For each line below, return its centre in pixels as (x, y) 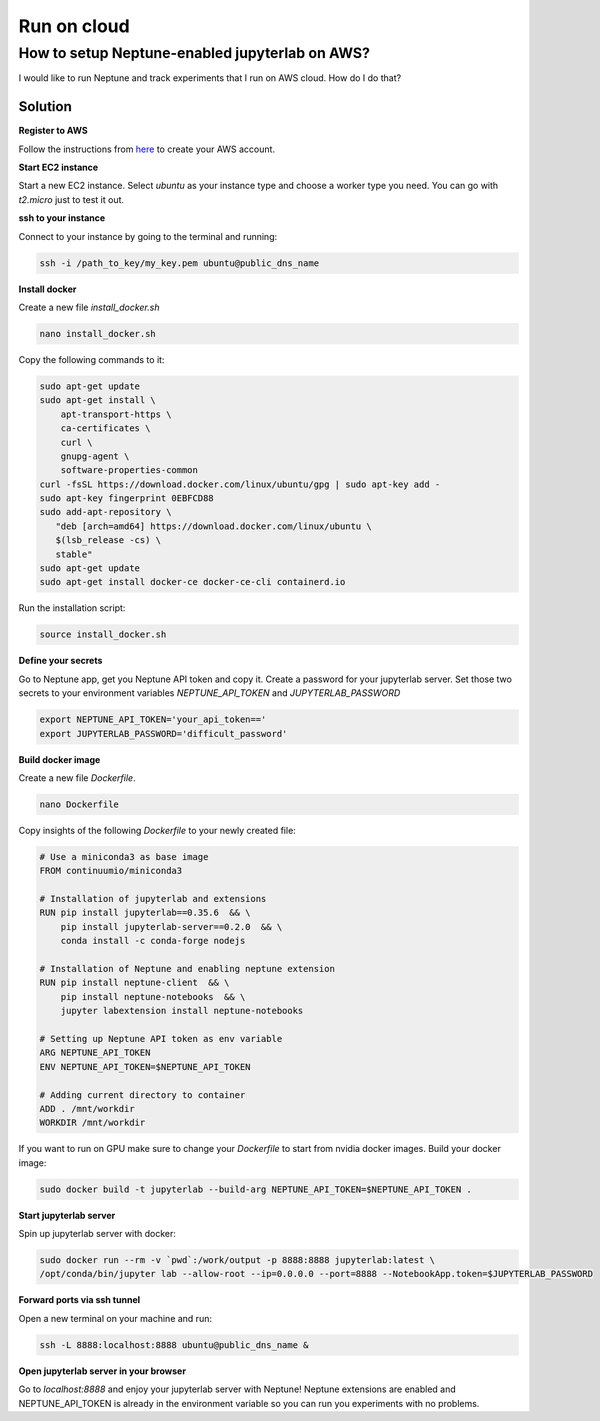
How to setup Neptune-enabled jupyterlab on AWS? (194, 53)
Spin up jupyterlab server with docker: (97, 1234)
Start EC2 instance (58, 167)
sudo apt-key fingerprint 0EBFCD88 (126, 498)
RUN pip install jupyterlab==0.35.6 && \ (145, 913)
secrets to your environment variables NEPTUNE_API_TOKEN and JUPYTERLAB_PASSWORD (209, 693)
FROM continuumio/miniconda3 (111, 871)
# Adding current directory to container (142, 1094)
